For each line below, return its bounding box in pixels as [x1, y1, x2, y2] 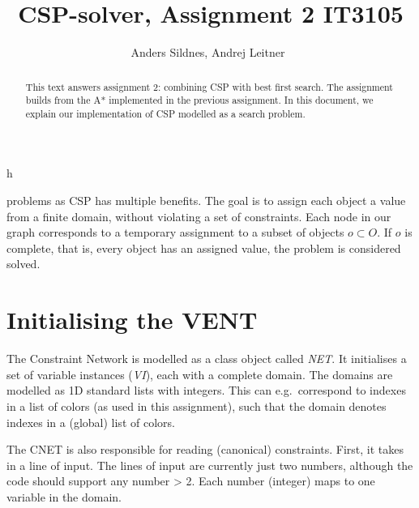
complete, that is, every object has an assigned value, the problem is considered [6, 239, 401, 256]
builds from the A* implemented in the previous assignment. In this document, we [25, 93, 374, 107]
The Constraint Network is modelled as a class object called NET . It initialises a [6, 350, 407, 367]
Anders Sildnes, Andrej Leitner [130, 44, 285, 61]
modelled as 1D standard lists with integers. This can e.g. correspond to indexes [6, 382, 406, 399]
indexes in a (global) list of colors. [6, 413, 175, 430]
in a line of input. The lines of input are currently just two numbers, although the [6, 456, 413, 473]
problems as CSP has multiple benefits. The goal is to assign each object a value [6, 192, 406, 209]
